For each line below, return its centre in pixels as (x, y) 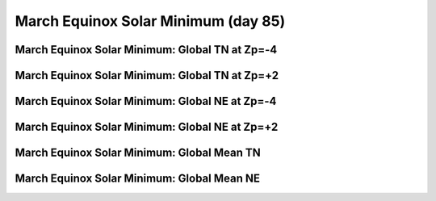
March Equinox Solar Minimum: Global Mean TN (138, 153)
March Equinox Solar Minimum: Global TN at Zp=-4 (146, 50)
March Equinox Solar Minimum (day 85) (150, 21)
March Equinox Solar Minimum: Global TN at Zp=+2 (147, 75)
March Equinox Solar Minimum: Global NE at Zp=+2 (147, 127)
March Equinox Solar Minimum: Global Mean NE (137, 179)
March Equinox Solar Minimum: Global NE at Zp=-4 (146, 101)
